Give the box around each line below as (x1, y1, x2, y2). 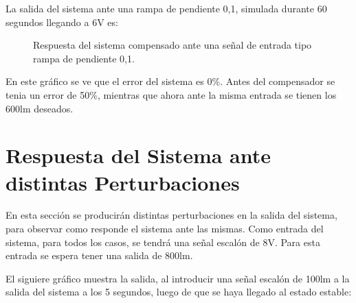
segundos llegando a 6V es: (5, 14, 118, 29)
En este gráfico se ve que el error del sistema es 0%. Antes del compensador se (5, 74, 335, 88)
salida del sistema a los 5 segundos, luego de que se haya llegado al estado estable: (5, 284, 352, 299)
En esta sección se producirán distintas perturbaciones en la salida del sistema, (5, 208, 337, 222)
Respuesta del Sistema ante (5, 141, 271, 169)
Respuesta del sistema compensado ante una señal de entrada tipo (33, 38, 312, 52)
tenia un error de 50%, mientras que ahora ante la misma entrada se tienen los (5, 87, 337, 101)
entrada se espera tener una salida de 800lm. (5, 248, 193, 263)
